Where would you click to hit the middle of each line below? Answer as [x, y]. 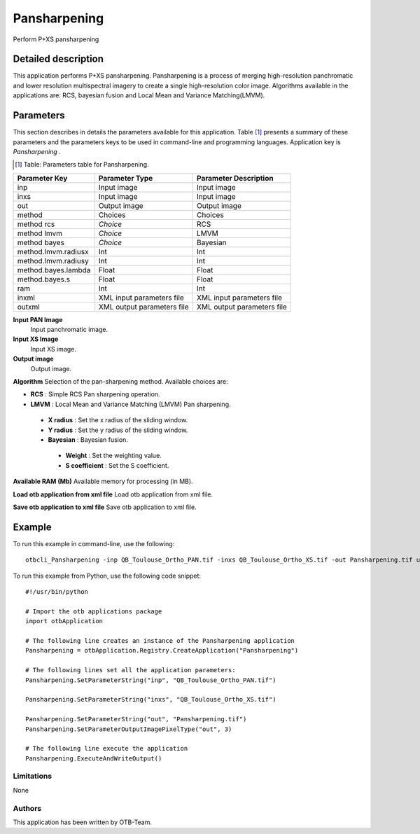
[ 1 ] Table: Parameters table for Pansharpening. [82, 165]
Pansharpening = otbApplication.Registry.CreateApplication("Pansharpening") [162, 651]
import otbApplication [64, 621]
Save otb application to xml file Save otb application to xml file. [105, 507]
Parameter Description [235, 178]
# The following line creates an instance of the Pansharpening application [160, 640]
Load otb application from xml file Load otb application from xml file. [113, 494]
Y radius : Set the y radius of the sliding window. [118, 430]
